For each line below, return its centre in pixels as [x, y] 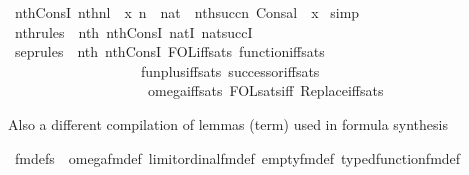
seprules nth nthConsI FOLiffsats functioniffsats [169, 51]
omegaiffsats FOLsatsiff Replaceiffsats [265, 90]
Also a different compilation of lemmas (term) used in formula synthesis [228, 123]
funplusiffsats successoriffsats [230, 70]
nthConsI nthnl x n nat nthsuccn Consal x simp [187, 12]
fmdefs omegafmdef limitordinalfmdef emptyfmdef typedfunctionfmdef [237, 157]
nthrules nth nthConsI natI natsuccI [133, 31]
